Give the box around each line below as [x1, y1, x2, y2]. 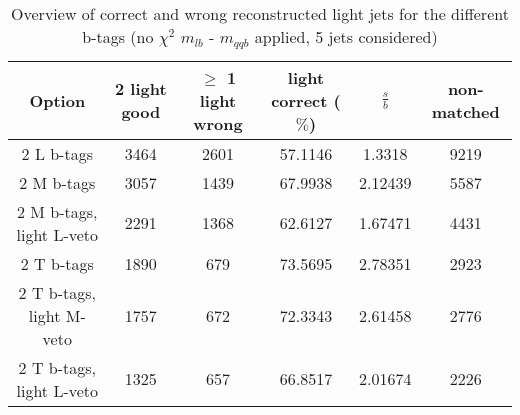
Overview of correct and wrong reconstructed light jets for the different [11, 2, 509, 25]
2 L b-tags [21, 141, 93, 165]
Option [29, 88, 86, 112]
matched [431, 100, 500, 124]
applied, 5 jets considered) [254, 25, 438, 48]
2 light [115, 77, 167, 101]
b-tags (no [82, 25, 154, 48]
